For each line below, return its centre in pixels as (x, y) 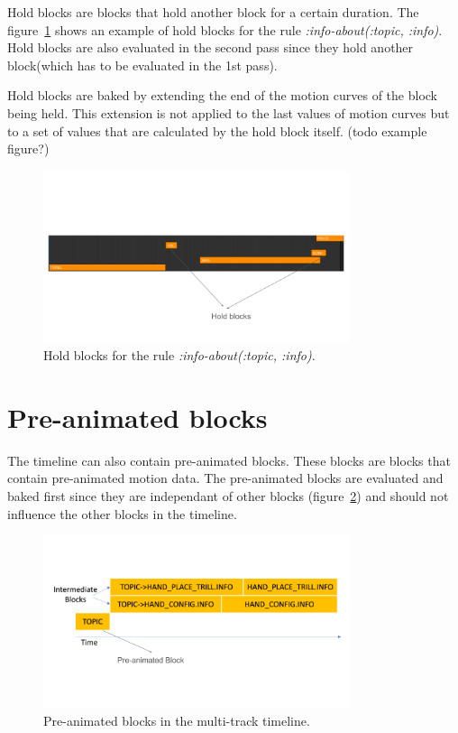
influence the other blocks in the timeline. (122, 513)
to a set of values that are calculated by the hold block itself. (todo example (217, 130)
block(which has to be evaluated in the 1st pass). (142, 65)
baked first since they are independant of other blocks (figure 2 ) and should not (228, 496)
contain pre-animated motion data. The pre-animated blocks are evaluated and (225, 478)
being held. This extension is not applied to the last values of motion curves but (229, 112)
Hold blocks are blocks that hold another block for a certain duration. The (213, 12)
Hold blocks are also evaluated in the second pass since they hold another (211, 47)
